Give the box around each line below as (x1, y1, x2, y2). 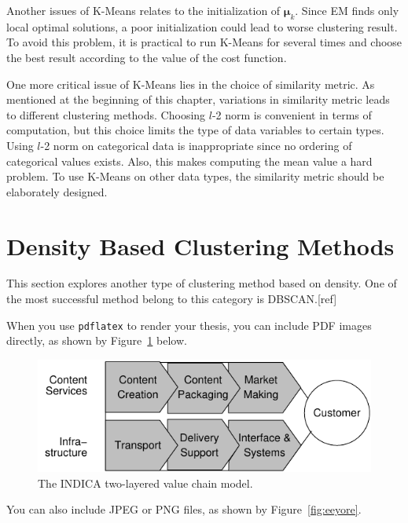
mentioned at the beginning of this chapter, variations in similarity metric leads (6, 91, 390, 108)
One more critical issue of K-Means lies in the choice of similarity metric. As (6, 75, 375, 92)
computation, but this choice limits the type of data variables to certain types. (6, 122, 384, 138)
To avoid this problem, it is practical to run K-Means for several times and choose (6, 34, 402, 50)
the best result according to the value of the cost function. (6, 49, 287, 65)
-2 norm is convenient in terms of (211, 106, 372, 123)
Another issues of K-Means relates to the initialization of (6, 2, 281, 18)
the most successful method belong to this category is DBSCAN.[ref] (6, 291, 337, 307)
